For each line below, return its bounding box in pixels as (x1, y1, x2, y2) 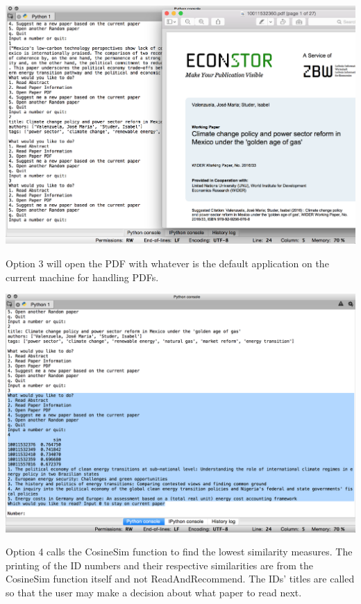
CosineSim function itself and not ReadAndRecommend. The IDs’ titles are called (6, 571, 355, 586)
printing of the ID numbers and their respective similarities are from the (6, 557, 313, 572)
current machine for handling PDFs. (6, 269, 159, 284)
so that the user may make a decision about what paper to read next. (6, 585, 302, 600)
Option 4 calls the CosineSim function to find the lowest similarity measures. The (6, 544, 353, 559)
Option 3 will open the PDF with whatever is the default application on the (6, 255, 329, 270)
